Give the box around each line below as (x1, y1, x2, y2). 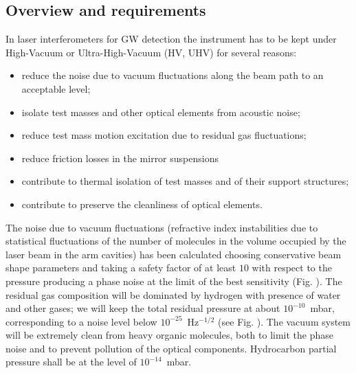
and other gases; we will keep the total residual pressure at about (5, 301, 280, 315)
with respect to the (252, 260, 332, 275)
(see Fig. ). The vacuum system (218, 314, 351, 328)
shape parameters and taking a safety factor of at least (5, 260, 236, 275)
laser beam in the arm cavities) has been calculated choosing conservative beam (5, 247, 342, 261)
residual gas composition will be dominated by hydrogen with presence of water (5, 287, 341, 302)
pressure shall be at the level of (5, 354, 137, 369)
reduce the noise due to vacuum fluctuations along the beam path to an (21, 68, 324, 82)
